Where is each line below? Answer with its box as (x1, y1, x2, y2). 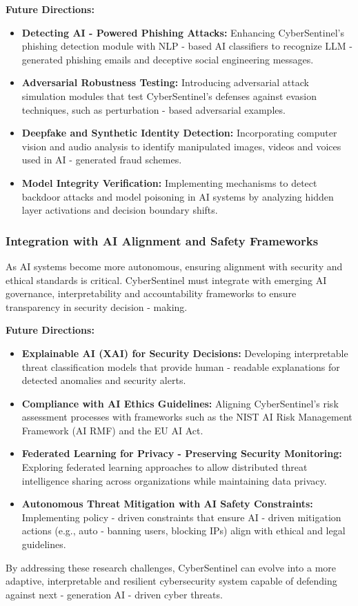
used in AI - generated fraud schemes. (21, 152, 182, 167)
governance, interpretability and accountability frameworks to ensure (6, 286, 297, 301)
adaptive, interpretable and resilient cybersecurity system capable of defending (6, 574, 337, 588)
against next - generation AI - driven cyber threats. (6, 587, 223, 601)
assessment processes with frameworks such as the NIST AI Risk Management (21, 410, 352, 424)
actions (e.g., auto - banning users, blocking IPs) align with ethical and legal (21, 523, 346, 538)
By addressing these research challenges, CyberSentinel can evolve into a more (6, 560, 337, 574)
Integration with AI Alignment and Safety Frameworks (6, 232, 319, 249)
